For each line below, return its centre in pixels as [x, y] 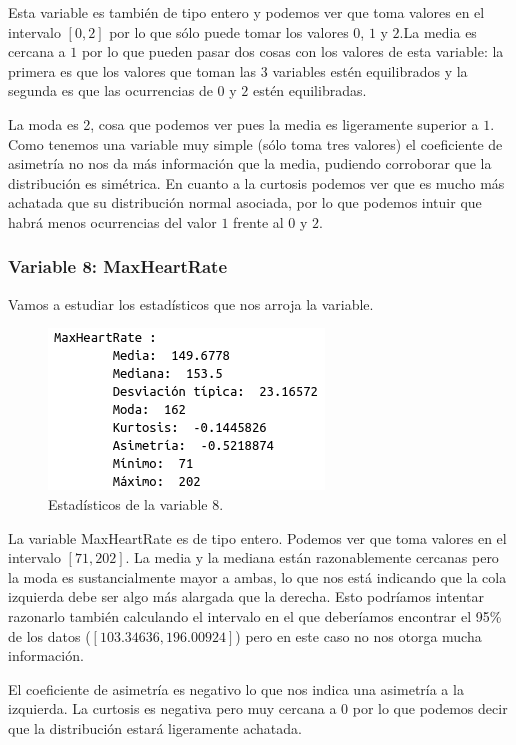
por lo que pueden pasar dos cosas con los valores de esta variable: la [292, 51]
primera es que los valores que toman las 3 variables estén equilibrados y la [238, 70]
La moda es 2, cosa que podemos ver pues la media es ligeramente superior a [243, 123]
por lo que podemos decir [430, 708]
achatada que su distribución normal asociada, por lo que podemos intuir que [245, 202]
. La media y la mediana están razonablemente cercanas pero [312, 557]
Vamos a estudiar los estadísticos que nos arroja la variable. [191, 303]
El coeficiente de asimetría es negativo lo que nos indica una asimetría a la [236, 688]
